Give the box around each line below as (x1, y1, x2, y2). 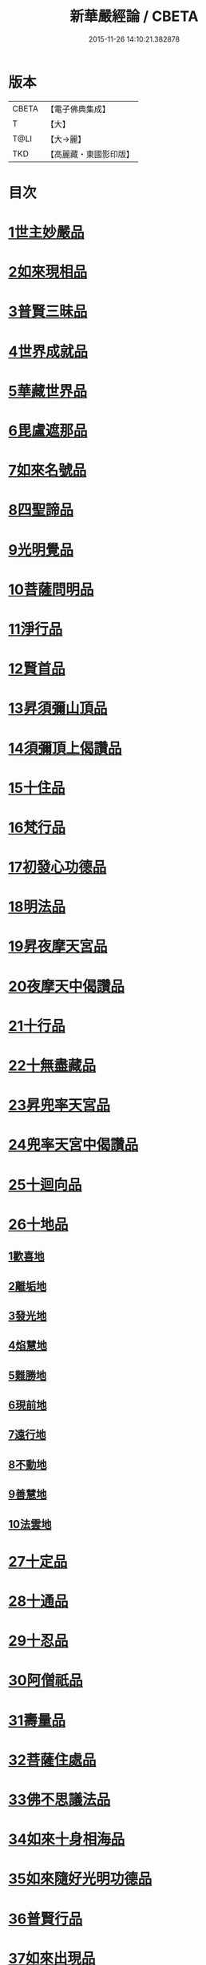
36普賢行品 (8, 1910, 83, 1928)
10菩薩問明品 (8, 580, 94, 598)
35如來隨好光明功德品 (8, 1870, 153, 1888)
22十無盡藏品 (8, 1057, 97, 1074)
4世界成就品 (8, 342, 88, 361)
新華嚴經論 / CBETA (69, 7, 199, 26)
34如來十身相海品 (8, 1830, 125, 1849)
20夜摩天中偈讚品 (8, 977, 125, 995)
